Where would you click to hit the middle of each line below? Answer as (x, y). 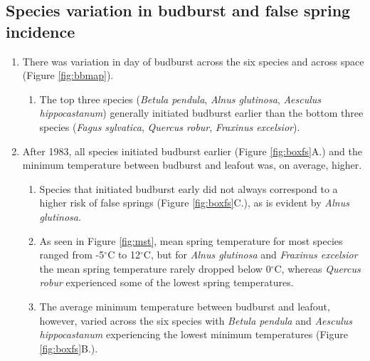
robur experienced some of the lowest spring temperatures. (166, 282)
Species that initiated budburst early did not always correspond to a (189, 188)
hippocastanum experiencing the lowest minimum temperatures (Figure (194, 334)
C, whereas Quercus (317, 268)
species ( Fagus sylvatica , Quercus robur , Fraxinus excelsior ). (170, 126)
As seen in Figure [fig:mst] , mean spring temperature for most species (191, 240)
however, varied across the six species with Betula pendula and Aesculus (196, 320)
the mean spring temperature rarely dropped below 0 (155, 268)
